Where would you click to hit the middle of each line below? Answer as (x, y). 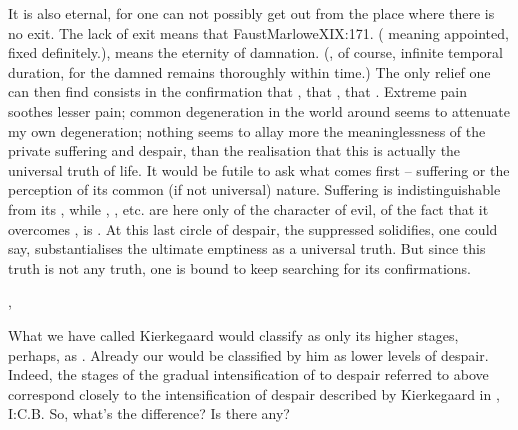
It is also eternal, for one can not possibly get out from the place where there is (251, 13)
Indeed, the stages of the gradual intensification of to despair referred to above (248, 374)
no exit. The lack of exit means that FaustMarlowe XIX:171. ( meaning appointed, (258, 32)
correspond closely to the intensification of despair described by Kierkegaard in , (254, 393)
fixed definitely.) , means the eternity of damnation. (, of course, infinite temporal (255, 52)
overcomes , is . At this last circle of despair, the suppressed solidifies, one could (253, 228)
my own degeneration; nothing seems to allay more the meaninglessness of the (247, 130)
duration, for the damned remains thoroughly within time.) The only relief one (249, 71)
